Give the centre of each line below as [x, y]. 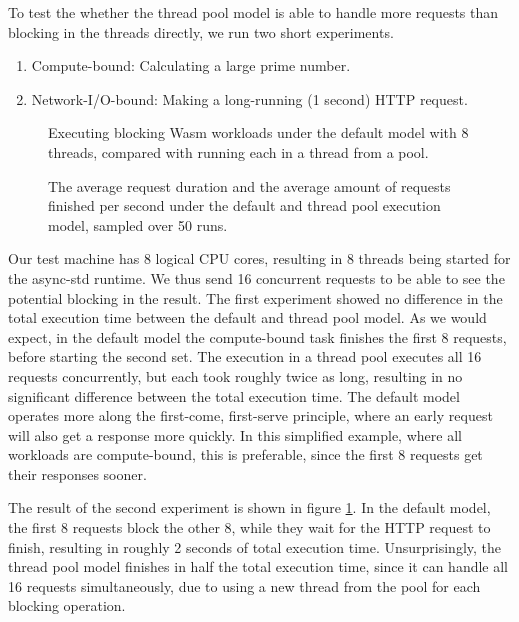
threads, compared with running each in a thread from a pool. [238, 151]
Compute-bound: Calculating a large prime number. [191, 65]
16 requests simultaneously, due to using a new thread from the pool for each [244, 585]
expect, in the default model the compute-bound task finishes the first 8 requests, [257, 336]
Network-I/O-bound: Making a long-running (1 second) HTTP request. [249, 98]
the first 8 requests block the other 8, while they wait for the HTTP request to [249, 527]
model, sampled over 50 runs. [138, 224]
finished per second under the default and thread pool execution [244, 205]
